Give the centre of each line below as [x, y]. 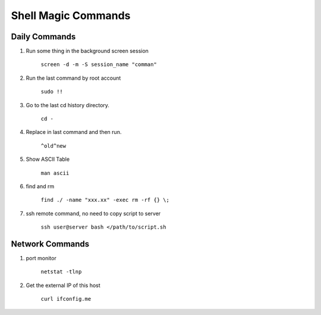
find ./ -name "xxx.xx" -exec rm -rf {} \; [105, 200]
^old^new [53, 146]
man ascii [55, 173]
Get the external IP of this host [63, 285]
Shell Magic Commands [71, 15]
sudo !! [52, 92]
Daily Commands [43, 37]
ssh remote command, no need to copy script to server [93, 213]
